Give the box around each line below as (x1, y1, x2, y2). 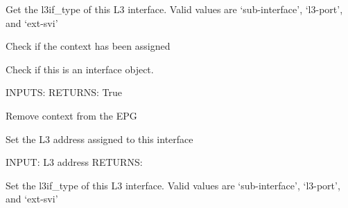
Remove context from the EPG (6, 108, 137, 122)
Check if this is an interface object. (6, 62, 154, 76)
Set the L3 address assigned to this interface (6, 131, 193, 146)
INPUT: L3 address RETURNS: (6, 155, 143, 169)
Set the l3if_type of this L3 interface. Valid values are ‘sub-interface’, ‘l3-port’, (6, 178, 340, 192)
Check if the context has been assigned (6, 39, 171, 53)
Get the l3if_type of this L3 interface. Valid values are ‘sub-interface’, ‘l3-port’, (6, 2, 343, 16)
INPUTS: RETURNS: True (6, 85, 123, 100)
